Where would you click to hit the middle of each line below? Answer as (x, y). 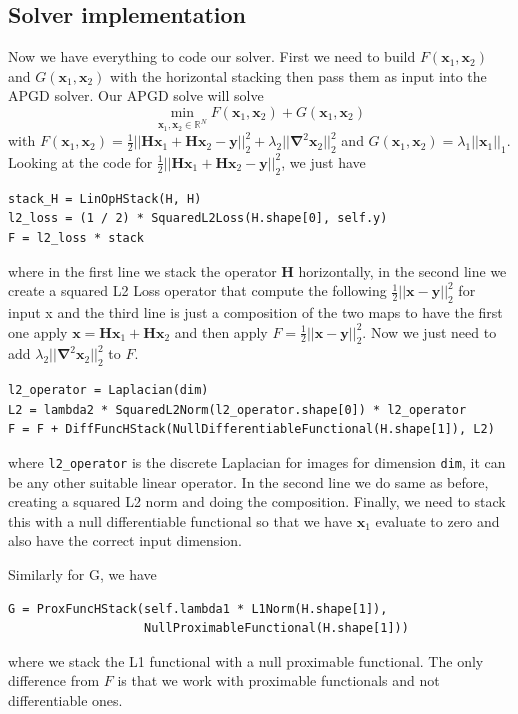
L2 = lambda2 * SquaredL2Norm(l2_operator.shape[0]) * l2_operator (237, 409)
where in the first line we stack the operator (142, 270)
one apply (38, 331)
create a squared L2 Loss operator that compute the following (197, 290)
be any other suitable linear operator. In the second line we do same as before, (248, 481)
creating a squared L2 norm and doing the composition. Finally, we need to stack (257, 501)
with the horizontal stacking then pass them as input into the (298, 75)
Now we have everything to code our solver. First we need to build (212, 56)
